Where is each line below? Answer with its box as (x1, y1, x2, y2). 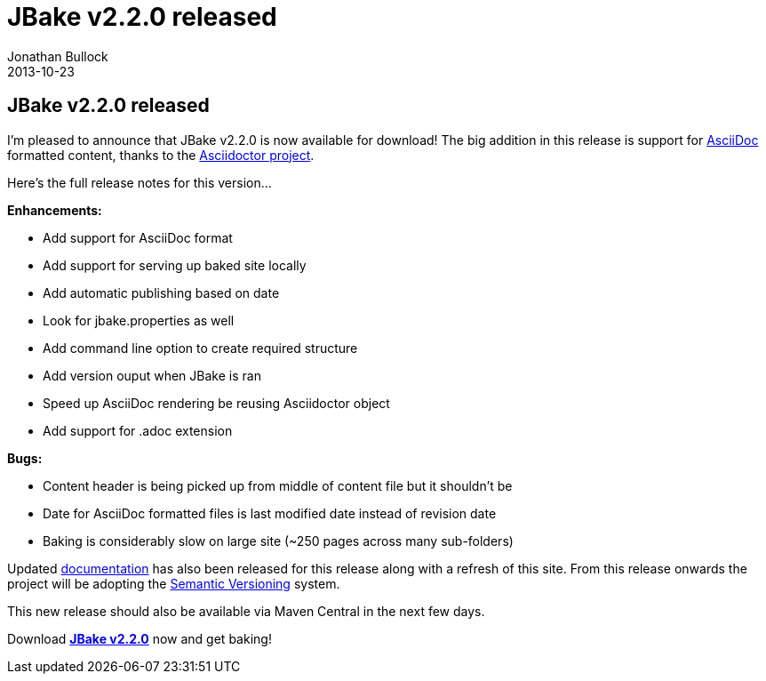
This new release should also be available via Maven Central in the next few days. (7, 603, 485, 619)
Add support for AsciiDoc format (43, 229, 233, 245)
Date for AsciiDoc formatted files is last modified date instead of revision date (43, 505, 497, 521)
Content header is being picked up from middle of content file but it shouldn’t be (43, 477, 513, 493)
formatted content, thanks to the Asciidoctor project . (7, 147, 315, 163)
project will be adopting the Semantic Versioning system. (7, 575, 340, 591)
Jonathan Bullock (7, 48, 108, 64)
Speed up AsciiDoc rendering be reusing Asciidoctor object (43, 395, 390, 411)
